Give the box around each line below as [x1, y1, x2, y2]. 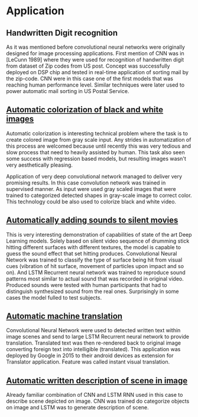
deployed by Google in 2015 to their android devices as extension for [6, 352, 174, 359]
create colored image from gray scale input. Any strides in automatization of [6, 136, 191, 143]
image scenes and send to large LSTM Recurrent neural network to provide [6, 333, 190, 340]
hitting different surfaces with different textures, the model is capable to [6, 243, 181, 250]
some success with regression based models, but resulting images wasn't [6, 155, 186, 162]
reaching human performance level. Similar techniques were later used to [6, 81, 185, 88]
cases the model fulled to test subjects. [6, 294, 102, 301]
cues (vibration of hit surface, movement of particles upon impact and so [6, 262, 184, 269]
